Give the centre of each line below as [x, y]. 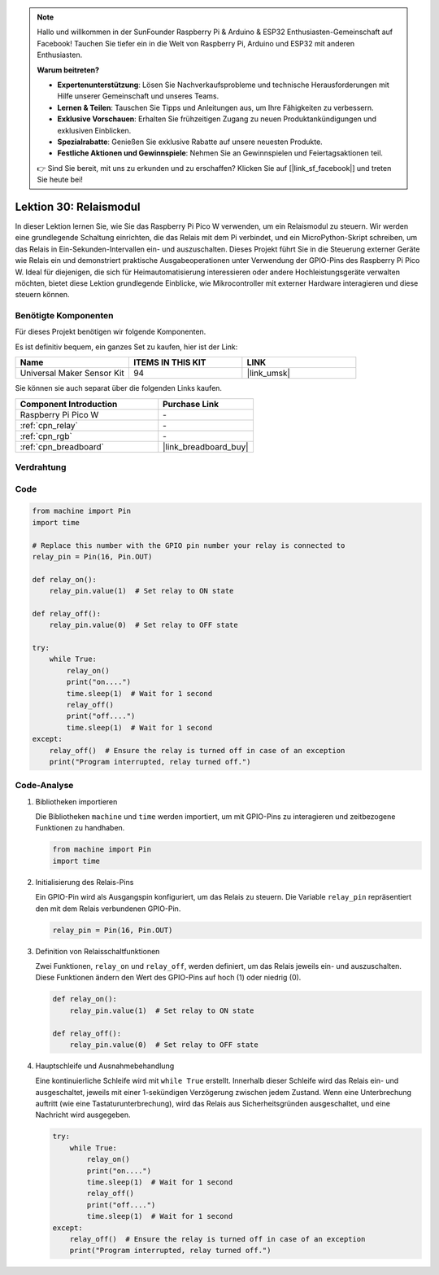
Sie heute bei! [60, 180]
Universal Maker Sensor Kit [72, 373]
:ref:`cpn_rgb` [46, 436]
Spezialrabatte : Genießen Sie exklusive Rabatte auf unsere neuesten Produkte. [190, 142]
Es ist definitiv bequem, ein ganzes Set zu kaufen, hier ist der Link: [126, 347]
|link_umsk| [268, 373]
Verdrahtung [41, 467]
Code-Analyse [44, 786]
